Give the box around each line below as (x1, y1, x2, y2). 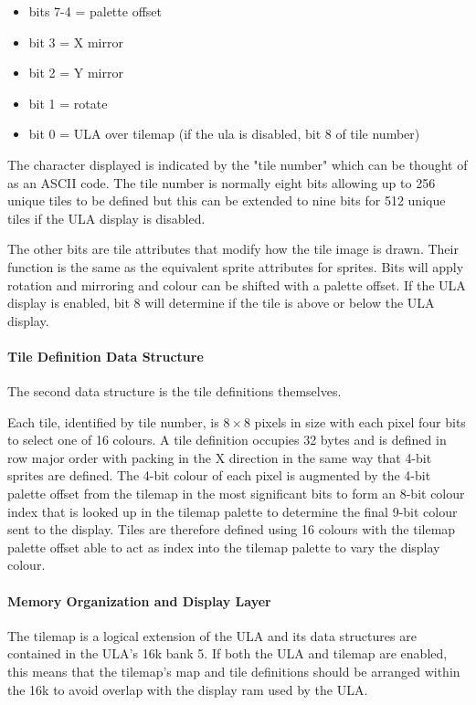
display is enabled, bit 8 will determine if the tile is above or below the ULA (7, 293, 435, 312)
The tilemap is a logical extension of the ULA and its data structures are (7, 626, 417, 645)
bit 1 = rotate (28, 93, 108, 112)
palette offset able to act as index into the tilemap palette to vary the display (7, 537, 440, 556)
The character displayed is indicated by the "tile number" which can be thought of (7, 154, 468, 174)
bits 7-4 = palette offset (28, 2, 162, 20)
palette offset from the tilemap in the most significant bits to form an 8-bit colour (7, 484, 465, 503)
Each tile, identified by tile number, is (7, 412, 219, 431)
